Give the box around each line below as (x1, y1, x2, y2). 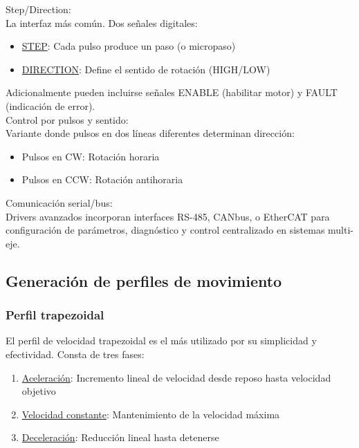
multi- (328, 223, 354, 237)
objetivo (21, 384, 56, 398)
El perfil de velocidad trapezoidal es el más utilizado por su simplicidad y (6, 333, 317, 348)
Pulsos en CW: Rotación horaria (21, 149, 160, 163)
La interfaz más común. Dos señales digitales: (6, 15, 198, 30)
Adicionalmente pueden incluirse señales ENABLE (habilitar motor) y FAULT (6, 85, 338, 100)
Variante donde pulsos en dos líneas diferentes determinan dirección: (6, 126, 295, 140)
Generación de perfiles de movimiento (6, 270, 282, 291)
